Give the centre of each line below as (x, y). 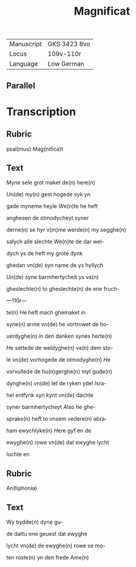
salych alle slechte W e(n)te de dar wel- (55, 241)
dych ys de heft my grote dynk (45, 254)
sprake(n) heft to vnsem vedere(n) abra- (57, 419)
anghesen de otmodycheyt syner (48, 218)
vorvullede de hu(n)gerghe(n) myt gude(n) (59, 372)
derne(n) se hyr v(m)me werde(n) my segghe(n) (66, 230)
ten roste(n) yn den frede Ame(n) (48, 558)
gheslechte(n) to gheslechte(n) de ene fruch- (63, 289)
